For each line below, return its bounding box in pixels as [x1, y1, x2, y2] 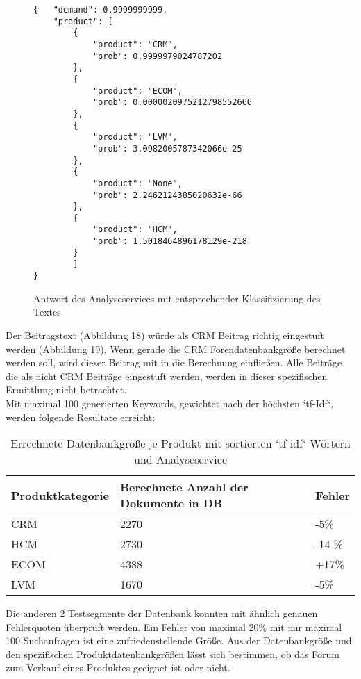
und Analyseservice [133, 451, 227, 468]
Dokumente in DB [119, 495, 223, 512]
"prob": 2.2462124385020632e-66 [92, 190, 242, 200]
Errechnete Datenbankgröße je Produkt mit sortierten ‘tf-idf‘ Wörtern [10, 435, 351, 452]
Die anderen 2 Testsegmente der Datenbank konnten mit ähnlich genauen [6, 606, 318, 621]
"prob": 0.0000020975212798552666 [92, 97, 252, 108]
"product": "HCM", [92, 224, 178, 235]
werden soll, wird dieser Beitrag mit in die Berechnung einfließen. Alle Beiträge [6, 355, 342, 370]
